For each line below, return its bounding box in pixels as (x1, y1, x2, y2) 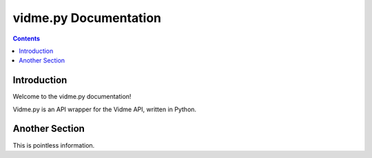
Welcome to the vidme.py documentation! (12, 93, 132, 101)
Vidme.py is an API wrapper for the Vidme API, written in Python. (12, 105, 196, 113)
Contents (12, 34, 41, 43)
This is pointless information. (12, 141, 95, 149)
